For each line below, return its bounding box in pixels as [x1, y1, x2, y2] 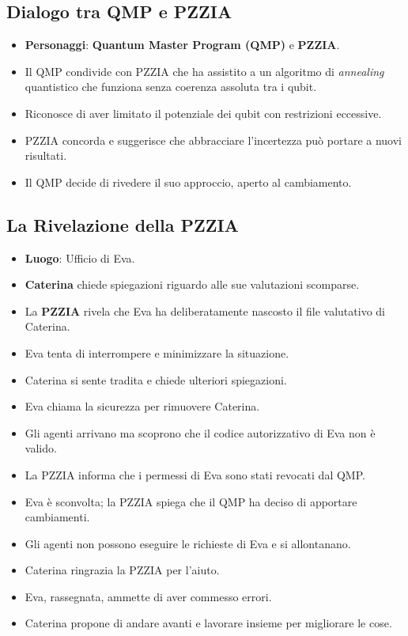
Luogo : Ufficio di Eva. [25, 249, 135, 266]
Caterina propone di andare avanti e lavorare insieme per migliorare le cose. [25, 615, 392, 631]
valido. [25, 440, 57, 456]
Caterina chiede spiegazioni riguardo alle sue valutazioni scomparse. [25, 276, 360, 293]
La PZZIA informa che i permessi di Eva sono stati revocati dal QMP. [25, 466, 365, 483]
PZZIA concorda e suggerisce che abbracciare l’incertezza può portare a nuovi [25, 131, 402, 148]
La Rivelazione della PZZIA [6, 212, 239, 237]
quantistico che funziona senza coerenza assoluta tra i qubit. [25, 78, 317, 95]
